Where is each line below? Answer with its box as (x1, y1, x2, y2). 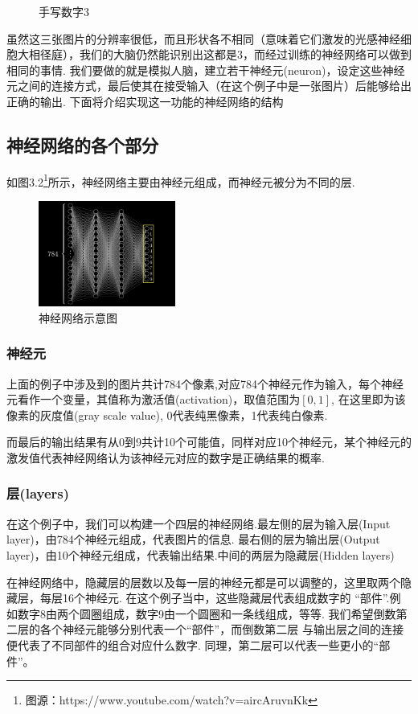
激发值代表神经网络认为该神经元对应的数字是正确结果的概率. (6, 449, 325, 466)
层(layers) (6, 483, 70, 503)
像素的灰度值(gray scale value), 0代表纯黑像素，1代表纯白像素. (6, 406, 328, 423)
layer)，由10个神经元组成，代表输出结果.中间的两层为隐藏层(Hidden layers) (6, 546, 395, 563)
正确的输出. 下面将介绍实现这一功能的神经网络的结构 (6, 92, 284, 109)
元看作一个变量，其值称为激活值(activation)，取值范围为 (6, 391, 301, 408)
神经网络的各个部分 (6, 132, 158, 157)
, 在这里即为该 (331, 391, 406, 408)
